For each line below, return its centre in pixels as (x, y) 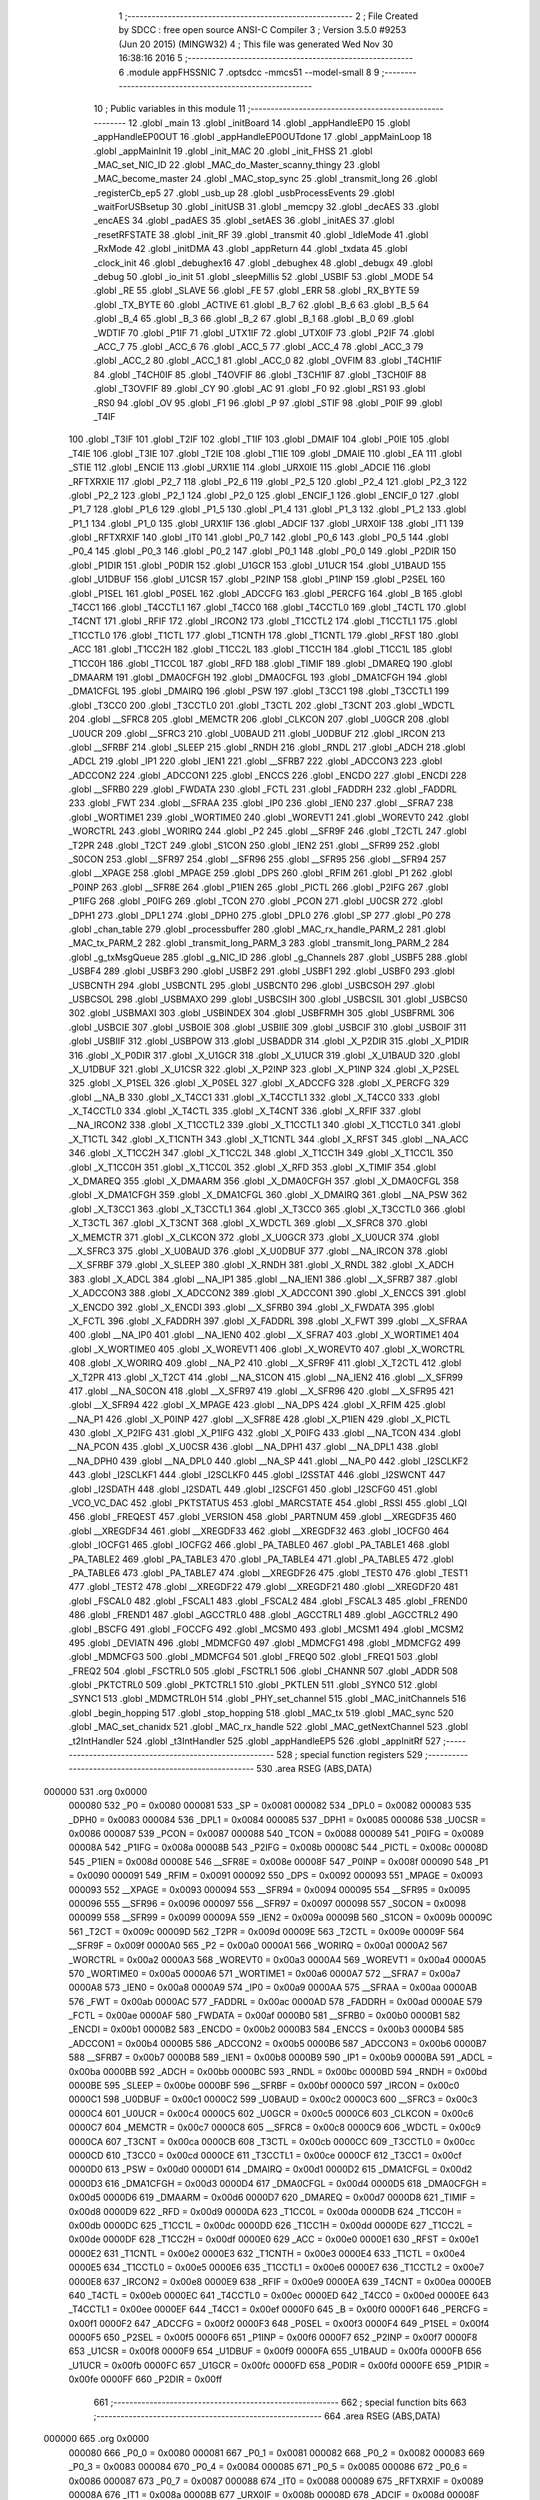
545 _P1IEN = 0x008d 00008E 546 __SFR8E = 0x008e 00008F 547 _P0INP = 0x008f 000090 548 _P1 (278, 1861)
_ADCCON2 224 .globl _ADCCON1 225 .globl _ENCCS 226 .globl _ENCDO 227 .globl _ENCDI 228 (267, 775)
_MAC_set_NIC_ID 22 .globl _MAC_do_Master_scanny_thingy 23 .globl (236, 164)
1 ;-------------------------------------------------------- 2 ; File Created (268, 16)
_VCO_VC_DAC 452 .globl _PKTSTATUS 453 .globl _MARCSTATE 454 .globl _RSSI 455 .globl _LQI (267, 1503)
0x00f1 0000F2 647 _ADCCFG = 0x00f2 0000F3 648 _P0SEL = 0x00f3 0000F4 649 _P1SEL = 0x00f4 (279, 2323)
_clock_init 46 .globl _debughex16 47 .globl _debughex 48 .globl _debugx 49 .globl (263, 262)
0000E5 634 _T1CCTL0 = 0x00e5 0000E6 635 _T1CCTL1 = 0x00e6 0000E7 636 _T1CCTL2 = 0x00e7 (276, 2267)
